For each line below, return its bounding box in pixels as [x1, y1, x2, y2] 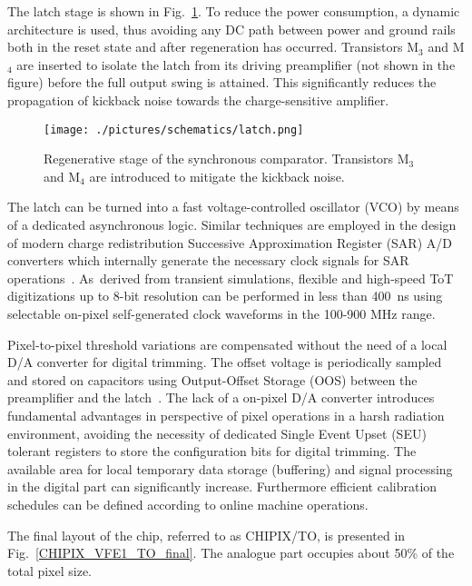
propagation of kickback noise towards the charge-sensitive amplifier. [7, 90, 389, 109]
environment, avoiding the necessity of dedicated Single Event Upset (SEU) [7, 423, 427, 442]
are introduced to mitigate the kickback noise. [89, 166, 345, 185]
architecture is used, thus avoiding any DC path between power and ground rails [7, 19, 456, 38]
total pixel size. [7, 561, 93, 580]
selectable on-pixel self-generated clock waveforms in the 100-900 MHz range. [7, 303, 436, 323]
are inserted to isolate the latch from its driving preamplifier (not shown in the [16, 55, 456, 74]
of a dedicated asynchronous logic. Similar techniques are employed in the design [7, 215, 457, 233]
